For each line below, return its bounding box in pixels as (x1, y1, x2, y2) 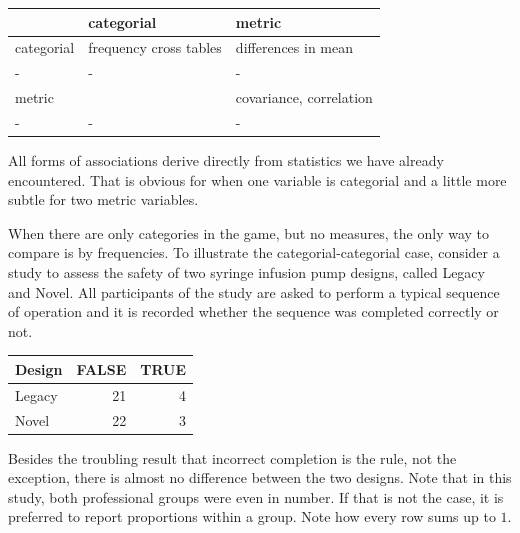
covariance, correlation (235, 87, 373, 108)
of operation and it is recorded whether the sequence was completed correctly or (8, 301, 499, 322)
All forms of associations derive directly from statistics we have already (8, 149, 444, 170)
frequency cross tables (88, 37, 222, 58)
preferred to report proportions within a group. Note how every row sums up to (8, 506, 496, 527)
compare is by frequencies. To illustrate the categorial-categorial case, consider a (8, 242, 500, 263)
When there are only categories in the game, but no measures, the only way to (8, 222, 490, 243)
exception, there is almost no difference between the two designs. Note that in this (8, 467, 512, 488)
